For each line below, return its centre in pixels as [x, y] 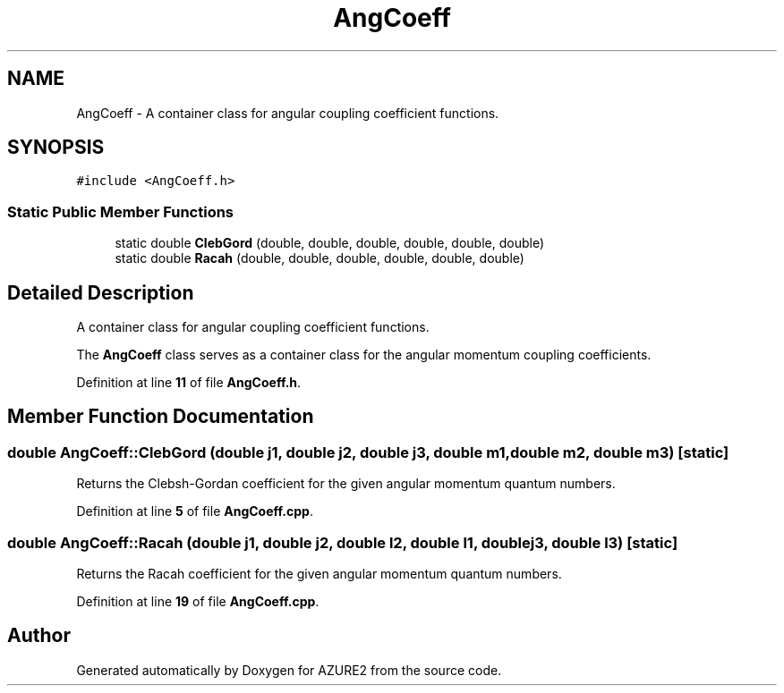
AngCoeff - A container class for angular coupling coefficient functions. [288, 113]
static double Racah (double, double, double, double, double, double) [320, 258]
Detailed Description [101, 292]
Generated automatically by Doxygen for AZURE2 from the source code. [289, 670]
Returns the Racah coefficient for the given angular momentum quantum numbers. [319, 574]
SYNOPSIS [56, 148]
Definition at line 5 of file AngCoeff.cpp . [195, 511]
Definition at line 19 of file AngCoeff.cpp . [198, 601]
